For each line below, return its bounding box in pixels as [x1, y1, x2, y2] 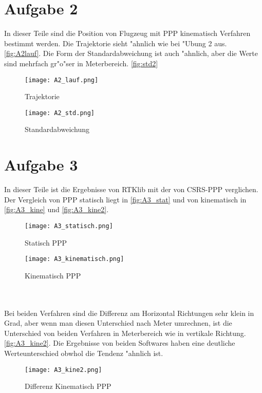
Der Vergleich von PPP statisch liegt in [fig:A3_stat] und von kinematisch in [4, 194, 247, 204]
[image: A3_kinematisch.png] [25, 255, 124, 263]
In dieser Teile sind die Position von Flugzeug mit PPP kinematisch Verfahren [4, 28, 251, 39]
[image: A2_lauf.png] [25, 76, 99, 84]
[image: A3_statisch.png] [25, 222, 113, 230]
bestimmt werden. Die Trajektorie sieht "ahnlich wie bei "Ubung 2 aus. [4, 38, 227, 48]
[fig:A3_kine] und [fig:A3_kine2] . [4, 204, 109, 215]
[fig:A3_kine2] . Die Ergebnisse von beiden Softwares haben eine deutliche [4, 338, 235, 348]
